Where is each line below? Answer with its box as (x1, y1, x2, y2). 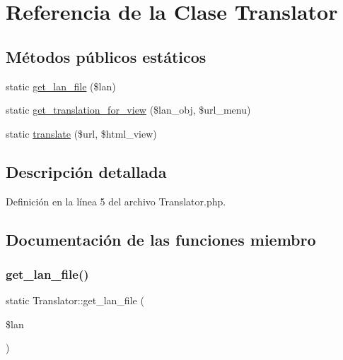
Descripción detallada (6, 160, 167, 182)
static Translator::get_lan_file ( (6, 293, 144, 308)
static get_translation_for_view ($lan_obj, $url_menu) (6, 102, 251, 117)
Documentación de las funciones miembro (6, 228, 316, 250)
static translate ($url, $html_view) (6, 126, 157, 140)
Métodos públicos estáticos (6, 45, 207, 67)
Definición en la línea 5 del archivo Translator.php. (6, 193, 226, 208)
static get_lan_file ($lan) (6, 78, 116, 93)
